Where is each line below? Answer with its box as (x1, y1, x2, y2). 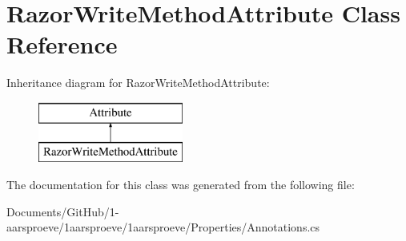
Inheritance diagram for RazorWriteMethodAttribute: (6, 74, 270, 91)
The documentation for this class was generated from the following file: (6, 176, 355, 193)
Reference (6, 28, 118, 61)
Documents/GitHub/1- (6, 203, 119, 219)
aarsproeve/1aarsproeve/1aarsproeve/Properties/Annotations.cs (6, 219, 320, 235)
